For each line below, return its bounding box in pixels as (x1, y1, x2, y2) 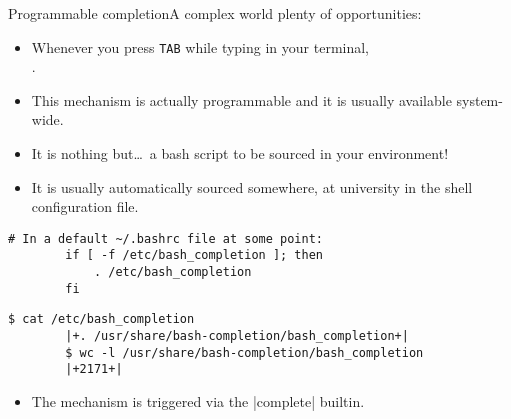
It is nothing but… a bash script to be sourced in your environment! (31, 143, 449, 164)
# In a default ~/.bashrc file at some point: (8, 231, 323, 246)
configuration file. (31, 196, 139, 217)
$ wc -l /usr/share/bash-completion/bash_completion (65, 345, 424, 360)
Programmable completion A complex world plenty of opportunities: (8, 3, 422, 23)
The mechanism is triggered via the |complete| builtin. (31, 391, 365, 412)
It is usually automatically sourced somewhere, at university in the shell (31, 176, 473, 197)
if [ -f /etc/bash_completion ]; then (65, 248, 323, 263)
